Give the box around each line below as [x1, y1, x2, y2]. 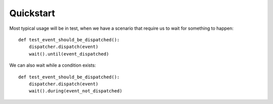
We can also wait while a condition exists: [9, 62, 96, 68]
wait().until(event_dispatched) [28, 51, 109, 57]
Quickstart [9, 8, 56, 19]
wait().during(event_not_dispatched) [28, 88, 122, 94]
